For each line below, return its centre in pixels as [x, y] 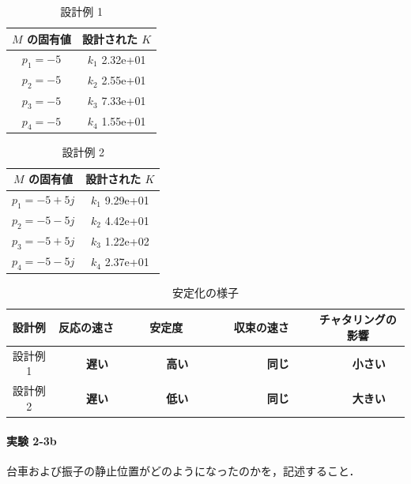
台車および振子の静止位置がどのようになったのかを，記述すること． [183, 470]
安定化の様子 [205, 292]
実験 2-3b [32, 440]
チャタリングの [358, 319]
